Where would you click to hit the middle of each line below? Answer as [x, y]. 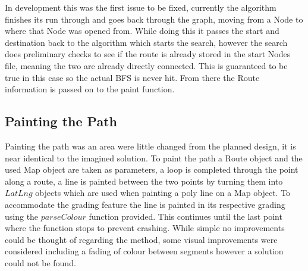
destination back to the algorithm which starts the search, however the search [146, 42]
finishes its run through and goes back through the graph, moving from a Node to [154, 19]
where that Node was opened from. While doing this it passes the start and [142, 31]
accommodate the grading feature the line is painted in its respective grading [145, 204]
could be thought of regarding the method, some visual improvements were [141, 239]
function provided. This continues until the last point [186, 216]
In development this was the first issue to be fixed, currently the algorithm [141, 7]
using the [22, 216]
